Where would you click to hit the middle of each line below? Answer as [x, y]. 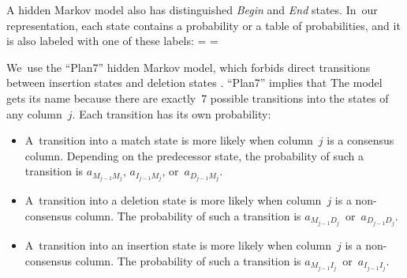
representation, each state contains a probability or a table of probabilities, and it [203, 25]
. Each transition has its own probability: [172, 113]
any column [34, 113]
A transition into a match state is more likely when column [169, 140]
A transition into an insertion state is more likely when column [178, 245]
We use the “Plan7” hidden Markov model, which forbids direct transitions [189, 67]
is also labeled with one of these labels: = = [113, 41]
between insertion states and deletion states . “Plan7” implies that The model [194, 83]
